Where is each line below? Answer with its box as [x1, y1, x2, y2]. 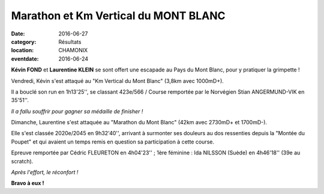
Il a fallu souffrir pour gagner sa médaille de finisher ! [11, 108, 143, 115]
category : [11, 38, 37, 45]
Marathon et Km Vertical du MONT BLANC [11, 9, 226, 22]
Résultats [58, 38, 82, 45]
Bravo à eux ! [11, 180, 44, 187]
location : [11, 47, 34, 54]
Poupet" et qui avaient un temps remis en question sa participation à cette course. [11, 138, 214, 145]
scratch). [11, 157, 34, 165]
